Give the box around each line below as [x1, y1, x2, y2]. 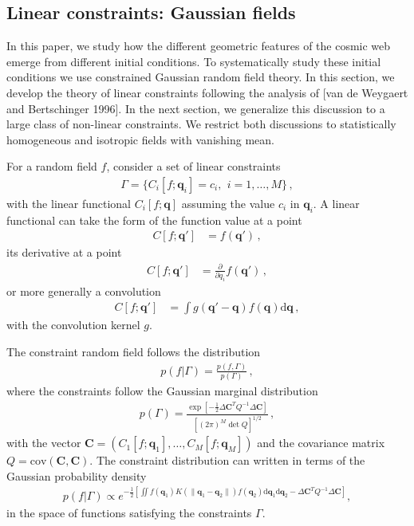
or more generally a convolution [6, 282, 161, 299]
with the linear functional [6, 194, 132, 211]
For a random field [6, 158, 97, 175]
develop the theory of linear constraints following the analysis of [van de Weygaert [6, 84, 408, 100]
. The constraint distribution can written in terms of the [89, 452, 365, 469]
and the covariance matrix [257, 434, 385, 451]
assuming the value [181, 194, 275, 211]
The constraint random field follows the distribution [6, 343, 261, 360]
